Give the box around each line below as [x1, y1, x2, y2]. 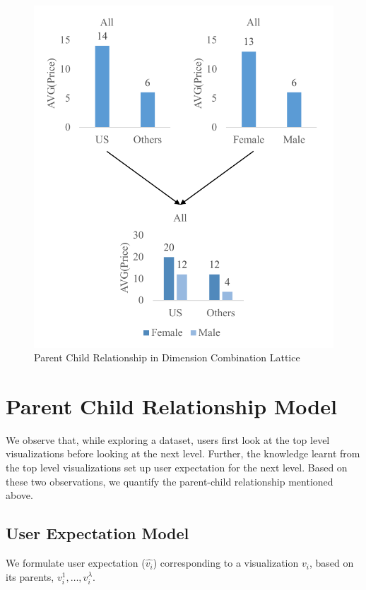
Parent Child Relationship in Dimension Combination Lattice [34, 350, 300, 365]
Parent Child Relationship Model [6, 391, 337, 420]
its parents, [6, 569, 54, 584]
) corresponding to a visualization [153, 555, 299, 570]
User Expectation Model [6, 522, 189, 544]
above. [6, 488, 33, 502]
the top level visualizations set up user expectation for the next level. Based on [6, 460, 348, 475]
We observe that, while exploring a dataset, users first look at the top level [6, 432, 330, 447]
